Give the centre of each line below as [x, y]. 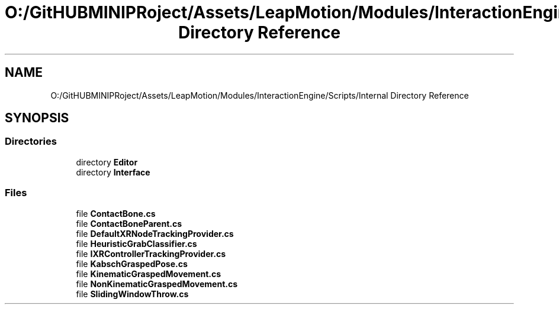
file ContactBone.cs [116, 213]
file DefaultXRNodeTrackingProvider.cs [155, 233]
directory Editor [107, 162]
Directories [31, 142]
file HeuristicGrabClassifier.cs [136, 243]
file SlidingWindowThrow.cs [132, 294]
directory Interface [113, 172]
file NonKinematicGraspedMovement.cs [157, 284]
